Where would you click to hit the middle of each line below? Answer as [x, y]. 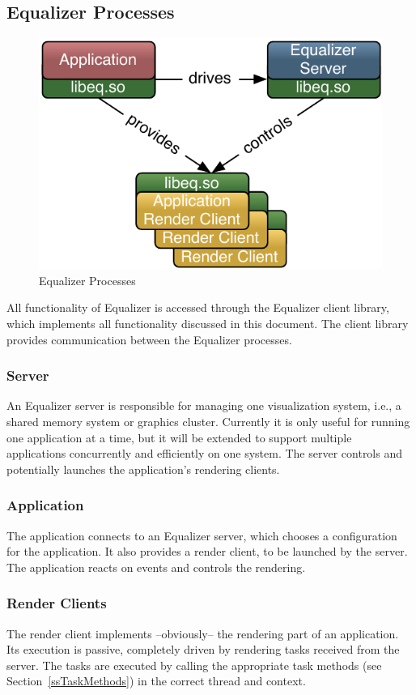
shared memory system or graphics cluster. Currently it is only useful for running [208, 421]
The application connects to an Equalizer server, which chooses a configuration [202, 535]
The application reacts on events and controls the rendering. [156, 567]
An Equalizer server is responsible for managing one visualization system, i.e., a [204, 405]
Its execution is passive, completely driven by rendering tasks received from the [203, 649]
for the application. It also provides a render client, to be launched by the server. [207, 551]
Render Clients [57, 603]
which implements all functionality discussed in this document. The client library [208, 323]
